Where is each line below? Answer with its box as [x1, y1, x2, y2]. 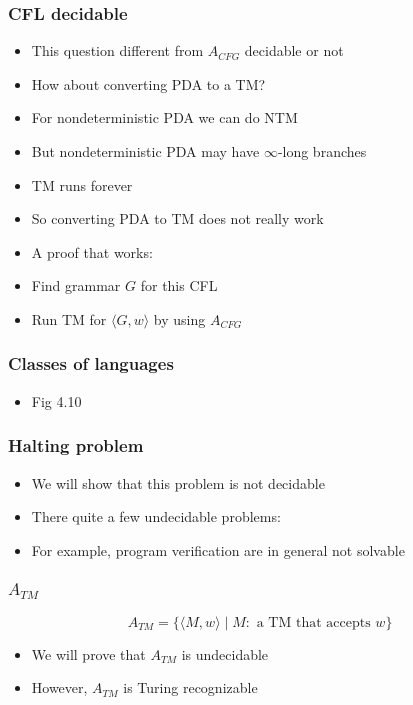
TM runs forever [31, 174, 133, 195]
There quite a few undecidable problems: [31, 506, 281, 527]
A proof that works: [31, 241, 153, 262]
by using [153, 308, 206, 329]
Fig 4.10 [31, 390, 82, 411]
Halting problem [8, 433, 144, 458]
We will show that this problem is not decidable [31, 472, 325, 493]
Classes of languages [8, 351, 174, 376]
